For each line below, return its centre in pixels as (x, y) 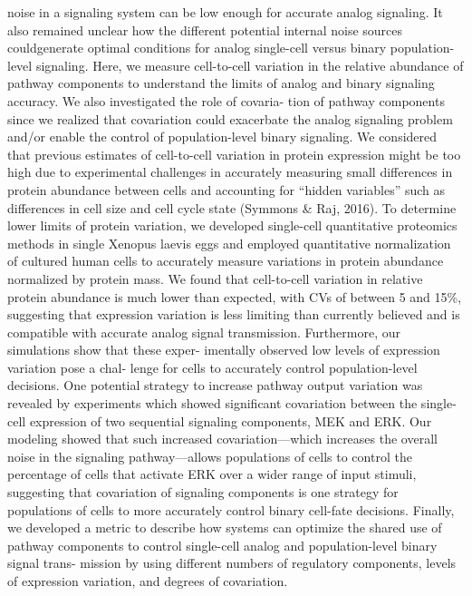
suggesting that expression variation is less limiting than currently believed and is (234, 314)
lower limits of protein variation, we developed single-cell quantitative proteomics (232, 225)
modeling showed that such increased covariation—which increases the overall (222, 439)
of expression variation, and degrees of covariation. (148, 581)
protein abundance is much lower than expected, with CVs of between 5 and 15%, (235, 296)
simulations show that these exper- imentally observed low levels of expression (224, 350)
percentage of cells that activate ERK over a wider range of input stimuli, (212, 474)
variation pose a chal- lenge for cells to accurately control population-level (212, 367)
